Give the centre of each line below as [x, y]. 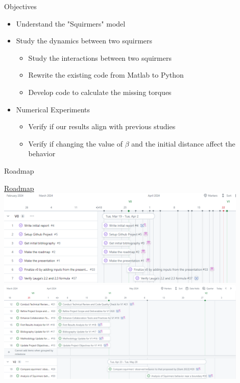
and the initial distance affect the [183, 143]
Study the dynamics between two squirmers [84, 41]
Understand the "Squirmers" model [71, 23]
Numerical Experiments [53, 109]
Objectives [20, 6]
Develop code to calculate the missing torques [100, 92]
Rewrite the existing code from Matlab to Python [106, 75]
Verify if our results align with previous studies [102, 126]
